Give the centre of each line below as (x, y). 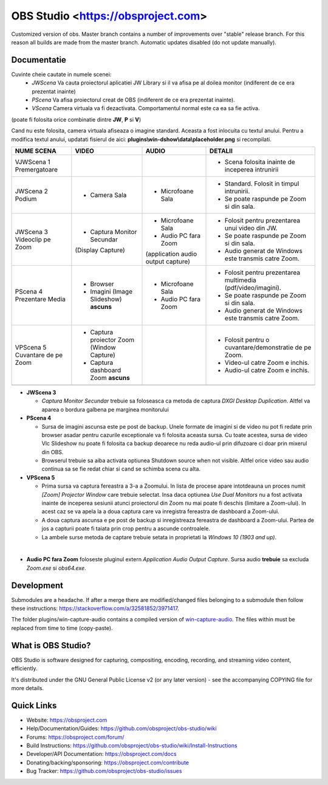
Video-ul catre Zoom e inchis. (267, 362)
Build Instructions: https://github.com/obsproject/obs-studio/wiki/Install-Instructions (132, 745)
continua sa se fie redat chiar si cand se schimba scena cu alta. (121, 469)
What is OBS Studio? (51, 645)
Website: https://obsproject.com (67, 720)
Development (37, 585)
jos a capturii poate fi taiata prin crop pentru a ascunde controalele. (126, 528)
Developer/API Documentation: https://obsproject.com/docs (101, 754)
